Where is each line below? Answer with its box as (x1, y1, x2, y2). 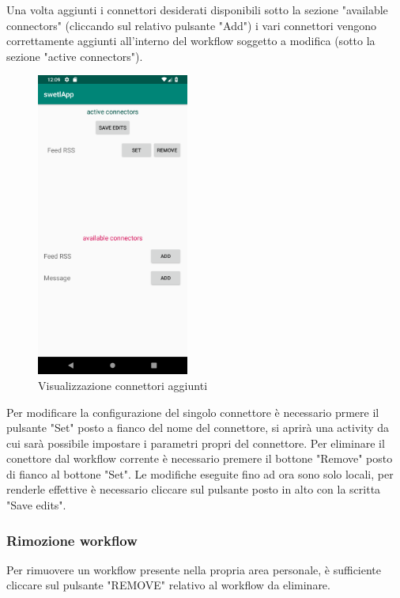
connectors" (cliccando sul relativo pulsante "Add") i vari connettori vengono (6, 17, 376, 33)
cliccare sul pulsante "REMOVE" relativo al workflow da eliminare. (6, 577, 330, 593)
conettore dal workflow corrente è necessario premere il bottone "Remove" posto (6, 450, 393, 467)
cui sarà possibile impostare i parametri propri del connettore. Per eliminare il (6, 434, 385, 451)
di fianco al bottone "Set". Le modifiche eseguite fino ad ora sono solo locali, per (6, 465, 394, 482)
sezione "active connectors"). (6, 47, 143, 64)
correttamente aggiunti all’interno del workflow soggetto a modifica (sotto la (6, 32, 375, 49)
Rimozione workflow (6, 530, 138, 550)
